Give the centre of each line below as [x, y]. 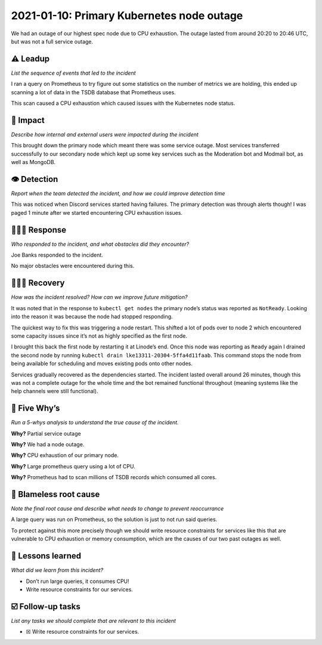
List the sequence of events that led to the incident [74, 73]
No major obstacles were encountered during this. [73, 266]
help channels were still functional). [55, 391]
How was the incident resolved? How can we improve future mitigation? [99, 297]
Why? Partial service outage [46, 433]
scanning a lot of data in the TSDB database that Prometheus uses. [93, 92]
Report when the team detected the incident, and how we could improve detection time [118, 193]
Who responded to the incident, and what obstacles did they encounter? [100, 244]
